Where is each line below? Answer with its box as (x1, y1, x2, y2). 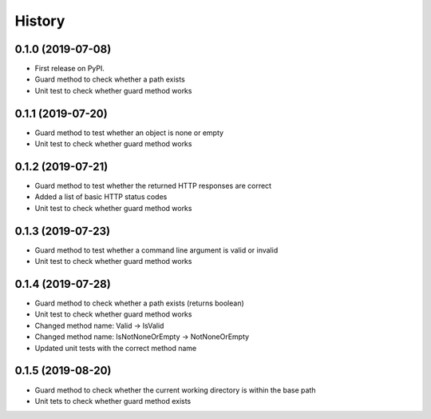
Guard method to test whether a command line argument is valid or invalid (34, 245, 279, 255)
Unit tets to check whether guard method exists (34, 396, 192, 405)
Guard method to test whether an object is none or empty (34, 128, 223, 138)
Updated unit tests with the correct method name (34, 343, 197, 353)
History (14, 12, 65, 30)
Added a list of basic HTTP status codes (34, 192, 168, 202)
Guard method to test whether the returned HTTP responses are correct (34, 181, 271, 191)
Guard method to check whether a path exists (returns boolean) (34, 298, 245, 308)
